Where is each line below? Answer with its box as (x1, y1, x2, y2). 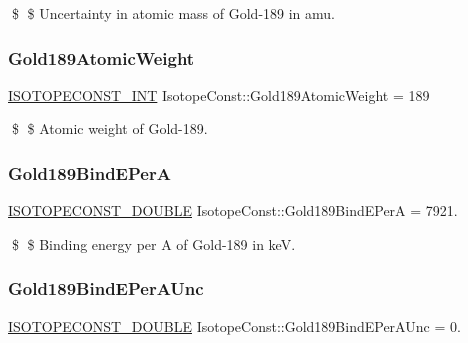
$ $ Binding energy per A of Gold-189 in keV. (11, 233, 296, 254)
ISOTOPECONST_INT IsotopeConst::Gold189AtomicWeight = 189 (8, 84, 430, 105)
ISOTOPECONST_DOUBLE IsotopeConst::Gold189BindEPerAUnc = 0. (8, 315, 461, 336)
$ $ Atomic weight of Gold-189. (11, 118, 208, 139)
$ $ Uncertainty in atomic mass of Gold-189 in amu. (11, 3, 335, 23)
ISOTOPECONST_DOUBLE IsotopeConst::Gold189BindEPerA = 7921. (8, 200, 458, 221)
